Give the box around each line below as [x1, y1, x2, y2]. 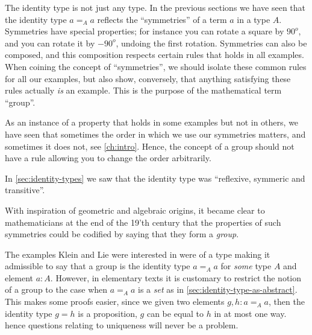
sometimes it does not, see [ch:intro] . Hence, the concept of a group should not [5, 139, 295, 152]
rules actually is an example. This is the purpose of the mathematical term [5, 84, 282, 97]
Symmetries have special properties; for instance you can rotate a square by [5, 25, 284, 37]
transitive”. [5, 183, 45, 196]
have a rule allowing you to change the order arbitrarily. [5, 152, 211, 164]
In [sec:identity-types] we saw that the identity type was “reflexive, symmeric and [5, 171, 305, 184]
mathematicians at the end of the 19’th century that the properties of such [5, 215, 281, 228]
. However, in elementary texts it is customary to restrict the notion [50, 271, 302, 284]
